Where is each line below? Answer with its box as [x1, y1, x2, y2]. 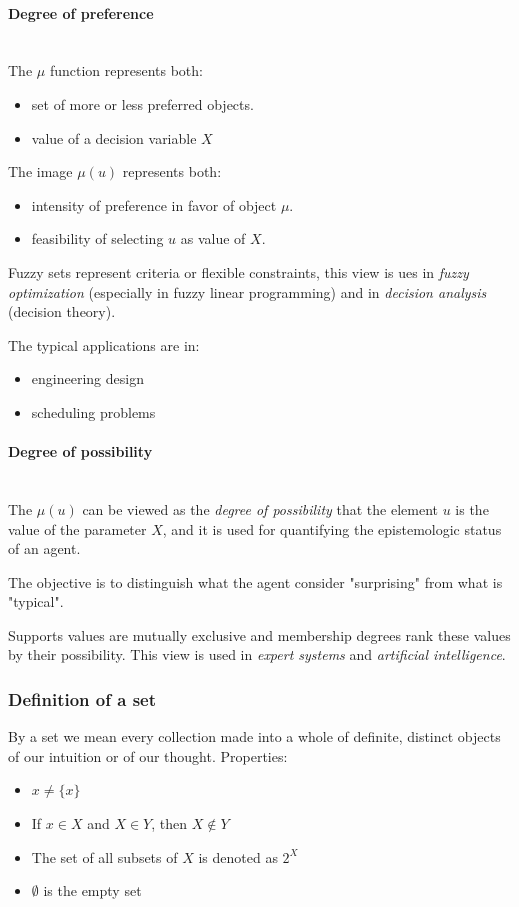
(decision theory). [8, 301, 116, 322]
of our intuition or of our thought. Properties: [8, 745, 288, 766]
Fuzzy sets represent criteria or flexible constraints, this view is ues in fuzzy [8, 261, 469, 282]
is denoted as [198, 846, 278, 867]
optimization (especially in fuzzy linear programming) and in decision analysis [8, 281, 487, 302]
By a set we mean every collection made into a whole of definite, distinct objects [8, 726, 501, 747]
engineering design [31, 368, 144, 389]
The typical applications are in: [8, 334, 200, 355]
